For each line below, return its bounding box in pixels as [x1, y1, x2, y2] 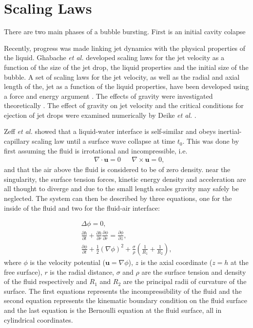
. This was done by [182, 136, 239, 146]
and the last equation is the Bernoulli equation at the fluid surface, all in [4, 305, 222, 315]
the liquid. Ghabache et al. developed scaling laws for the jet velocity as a [4, 52, 224, 63]
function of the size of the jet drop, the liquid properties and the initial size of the [4, 62, 249, 72]
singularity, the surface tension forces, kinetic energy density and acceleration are [4, 174, 246, 184]
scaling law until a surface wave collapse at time [32, 136, 175, 146]
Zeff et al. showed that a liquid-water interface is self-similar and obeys [4, 126, 216, 136]
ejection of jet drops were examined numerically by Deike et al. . [4, 109, 196, 120]
